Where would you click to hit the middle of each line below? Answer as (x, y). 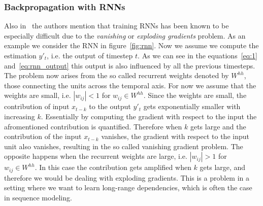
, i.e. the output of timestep (90, 55)
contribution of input (37, 106)
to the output (110, 106)
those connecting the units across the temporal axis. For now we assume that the (130, 85)
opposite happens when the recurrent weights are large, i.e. (96, 156)
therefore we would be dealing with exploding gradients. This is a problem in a (127, 177)
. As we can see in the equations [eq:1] (198, 55)
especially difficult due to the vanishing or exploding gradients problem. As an (125, 35)
